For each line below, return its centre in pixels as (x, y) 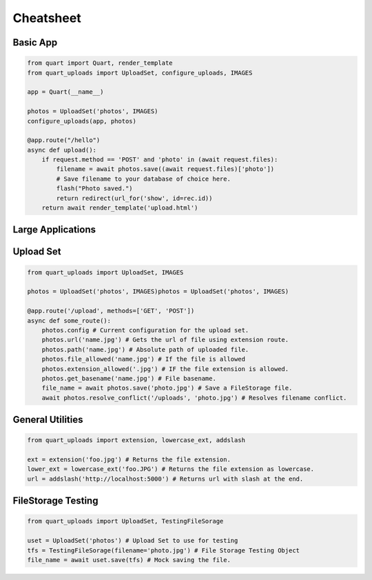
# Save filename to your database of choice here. (143, 179)
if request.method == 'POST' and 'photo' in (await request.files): (160, 160)
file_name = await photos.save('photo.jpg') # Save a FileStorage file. (167, 388)
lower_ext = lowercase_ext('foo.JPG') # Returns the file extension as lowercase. (171, 469)
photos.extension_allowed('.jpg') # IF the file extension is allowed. (165, 369)
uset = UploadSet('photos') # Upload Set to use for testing (133, 541)
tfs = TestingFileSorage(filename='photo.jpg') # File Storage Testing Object (163, 550)
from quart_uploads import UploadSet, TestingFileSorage (125, 521)
